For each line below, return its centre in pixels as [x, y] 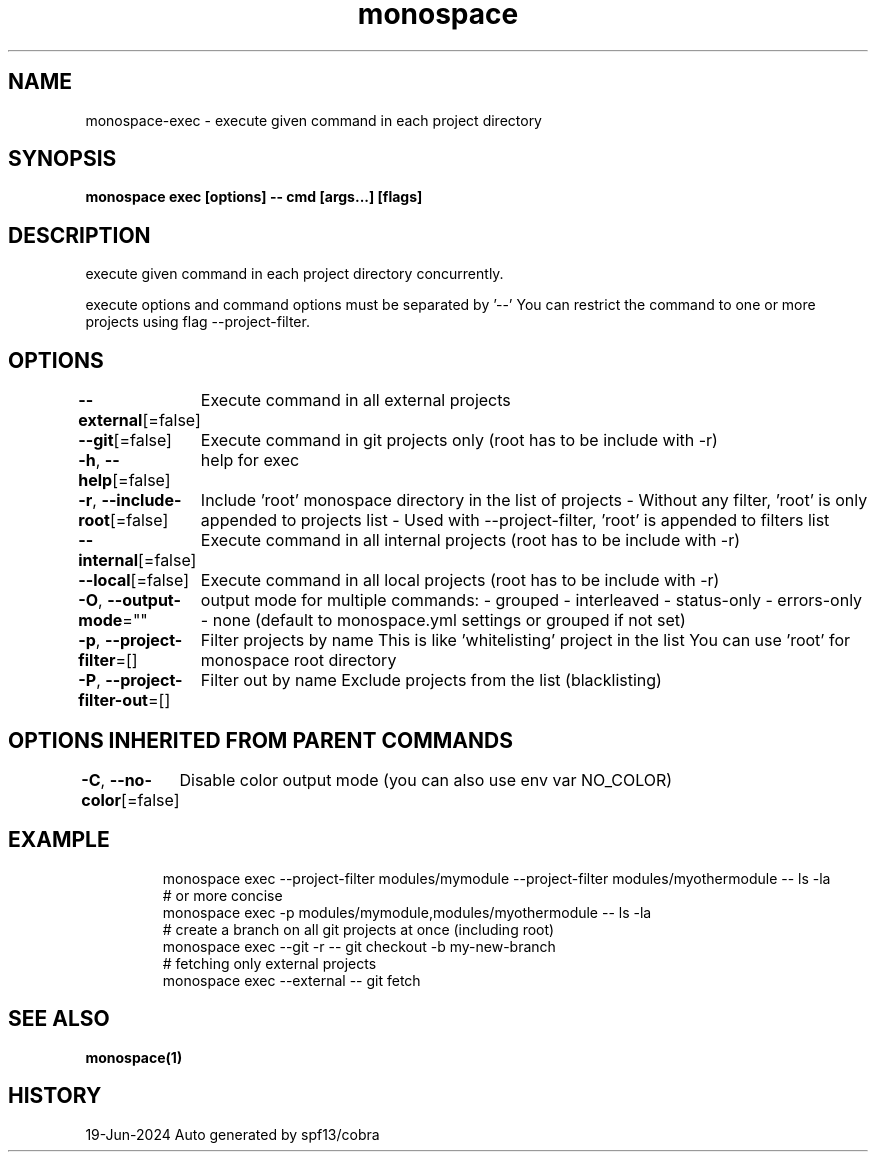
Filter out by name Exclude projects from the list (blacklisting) [431, 680]
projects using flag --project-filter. [197, 322]
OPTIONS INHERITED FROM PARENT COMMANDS [260, 740]
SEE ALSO [59, 1019]
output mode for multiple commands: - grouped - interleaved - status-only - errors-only [531, 600]
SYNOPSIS [62, 159]
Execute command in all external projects [355, 400]
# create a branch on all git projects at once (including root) [358, 929]
